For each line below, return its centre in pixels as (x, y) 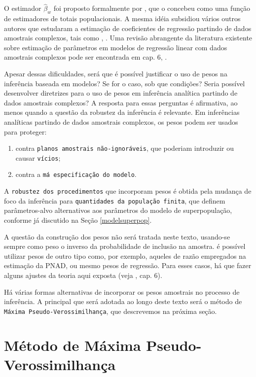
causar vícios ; (38, 157)
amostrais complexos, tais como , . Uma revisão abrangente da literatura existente (128, 38)
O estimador (23, 8)
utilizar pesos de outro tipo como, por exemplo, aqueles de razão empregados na (125, 256)
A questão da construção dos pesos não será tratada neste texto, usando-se (117, 236)
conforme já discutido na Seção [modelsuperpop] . (78, 220)
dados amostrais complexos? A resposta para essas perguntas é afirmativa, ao (121, 102)
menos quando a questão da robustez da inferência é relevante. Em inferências (122, 112)
